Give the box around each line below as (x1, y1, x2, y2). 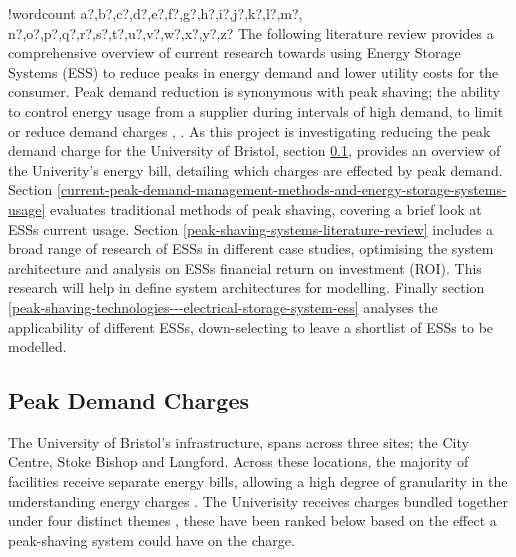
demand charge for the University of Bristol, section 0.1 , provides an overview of (8, 140, 501, 161)
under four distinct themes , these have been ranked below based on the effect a (8, 510, 497, 531)
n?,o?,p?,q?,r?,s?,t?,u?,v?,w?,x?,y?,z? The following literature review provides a (8, 22, 494, 43)
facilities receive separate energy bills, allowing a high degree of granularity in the (8, 471, 508, 492)
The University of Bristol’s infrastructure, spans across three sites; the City (8, 431, 469, 452)
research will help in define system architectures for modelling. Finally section (8, 277, 485, 298)
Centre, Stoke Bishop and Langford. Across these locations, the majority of (8, 451, 469, 472)
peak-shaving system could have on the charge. (8, 529, 295, 550)
